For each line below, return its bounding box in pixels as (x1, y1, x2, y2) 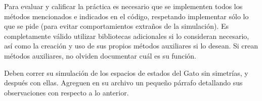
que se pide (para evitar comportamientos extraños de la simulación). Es (4, 21, 229, 31)
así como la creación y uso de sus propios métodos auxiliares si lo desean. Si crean (4, 40, 258, 51)
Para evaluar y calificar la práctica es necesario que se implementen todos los (4, 1, 243, 11)
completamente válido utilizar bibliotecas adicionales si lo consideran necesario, (4, 30, 249, 41)
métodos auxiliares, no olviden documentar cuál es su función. (4, 50, 196, 61)
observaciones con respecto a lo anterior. (4, 87, 129, 97)
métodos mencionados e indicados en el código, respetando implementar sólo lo (4, 11, 249, 21)
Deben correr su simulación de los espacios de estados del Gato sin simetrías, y (4, 67, 248, 78)
